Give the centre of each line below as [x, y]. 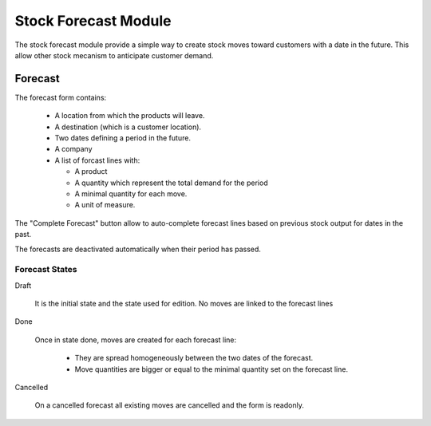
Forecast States [46, 270]
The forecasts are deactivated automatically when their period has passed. [138, 249]
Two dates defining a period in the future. [123, 138]
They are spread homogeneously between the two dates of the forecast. [194, 358]
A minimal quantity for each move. [131, 193]
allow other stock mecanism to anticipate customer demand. [114, 55]
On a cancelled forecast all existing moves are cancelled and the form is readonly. [170, 405]
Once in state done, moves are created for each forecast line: [136, 340]
